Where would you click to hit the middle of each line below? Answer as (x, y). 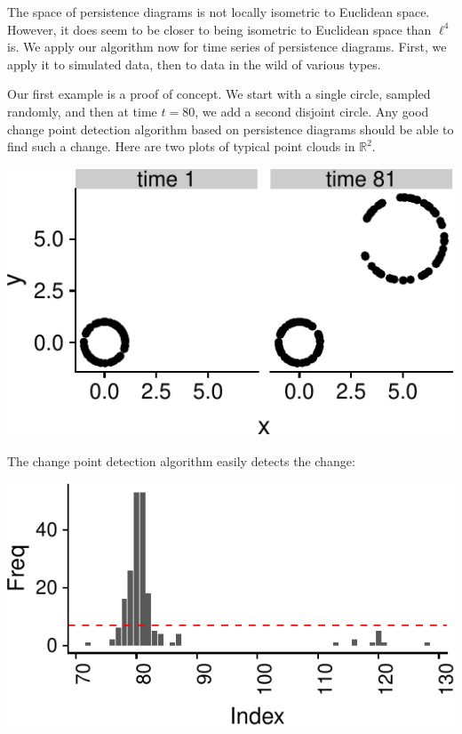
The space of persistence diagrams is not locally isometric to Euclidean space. (219, 12)
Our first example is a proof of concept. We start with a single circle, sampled (219, 94)
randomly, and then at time (82, 111)
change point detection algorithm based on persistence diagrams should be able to (231, 129)
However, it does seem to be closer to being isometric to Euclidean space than (219, 29)
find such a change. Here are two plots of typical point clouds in (181, 146)
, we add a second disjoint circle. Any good (312, 111)
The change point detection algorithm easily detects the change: (181, 460)
